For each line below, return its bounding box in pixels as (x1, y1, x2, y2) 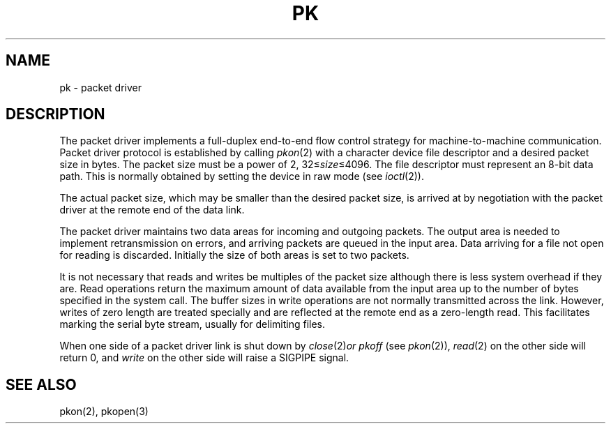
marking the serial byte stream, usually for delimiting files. (59, 318, 326, 331)
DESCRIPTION (6, 105, 105, 123)
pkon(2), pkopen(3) (59, 405, 149, 418)
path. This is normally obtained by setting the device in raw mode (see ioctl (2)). (59, 170, 424, 183)
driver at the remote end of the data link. (59, 204, 245, 216)
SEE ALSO (6, 375, 77, 393)
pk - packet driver (59, 81, 142, 93)
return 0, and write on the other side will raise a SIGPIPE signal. (59, 352, 349, 364)
